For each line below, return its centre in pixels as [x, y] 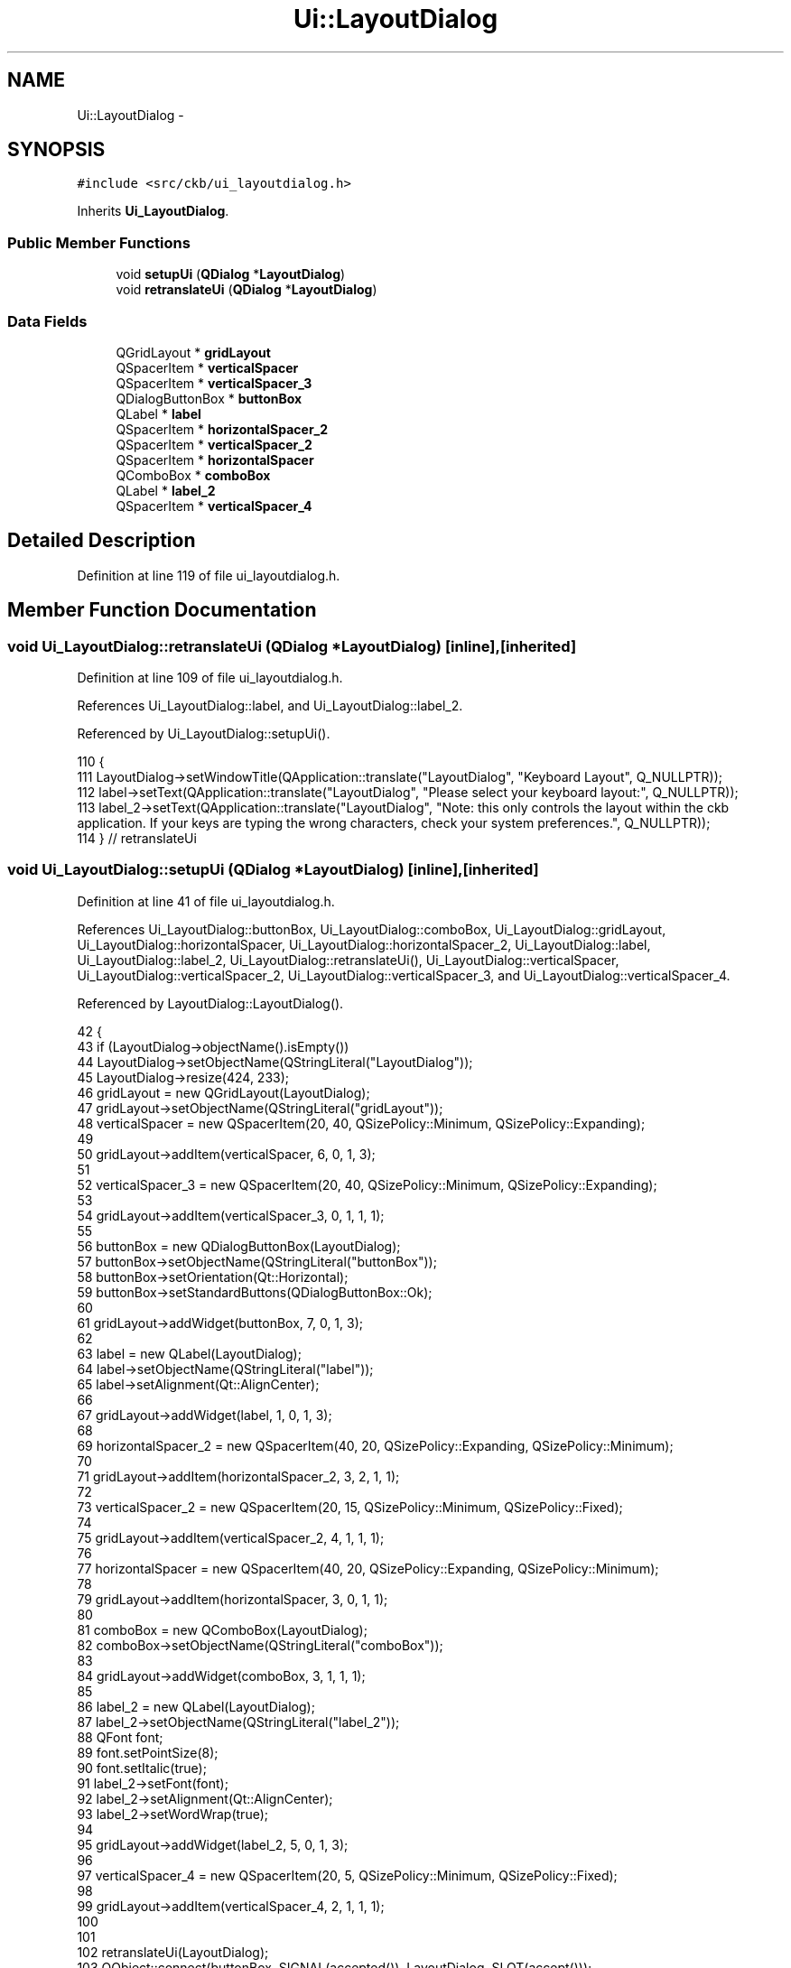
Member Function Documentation [162, 610]
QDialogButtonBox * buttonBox [209, 398]
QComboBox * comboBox [193, 475]
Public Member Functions [99, 242]
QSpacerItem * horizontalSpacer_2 [222, 429]
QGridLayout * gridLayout [193, 352]
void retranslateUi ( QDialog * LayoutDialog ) [247, 290]
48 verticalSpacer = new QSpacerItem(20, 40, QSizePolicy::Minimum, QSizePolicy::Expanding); [361, 1123]
